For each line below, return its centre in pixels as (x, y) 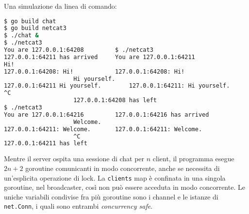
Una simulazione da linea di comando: (60, 6)
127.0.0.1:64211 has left (46, 144)
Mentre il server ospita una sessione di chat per (74, 159)
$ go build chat (30, 21)
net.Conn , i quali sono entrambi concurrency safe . (78, 206)
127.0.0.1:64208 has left (115, 100)
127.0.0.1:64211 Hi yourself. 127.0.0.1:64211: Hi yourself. (117, 86)
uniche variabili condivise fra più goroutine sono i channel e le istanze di (111, 196)
